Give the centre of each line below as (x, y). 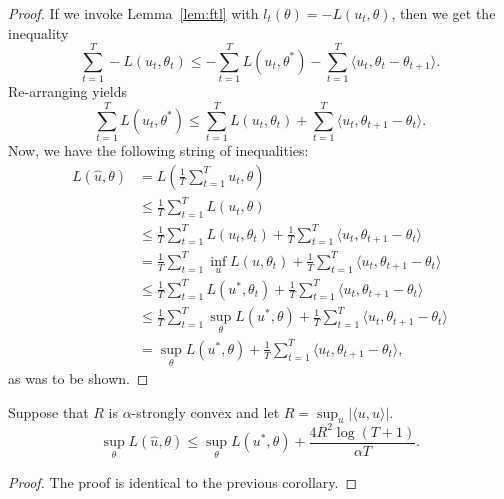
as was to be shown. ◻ (78, 378)
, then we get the (443, 13)
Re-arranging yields (67, 91)
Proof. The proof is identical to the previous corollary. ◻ (183, 481)
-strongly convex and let (205, 411)
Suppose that (48, 411)
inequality (38, 32)
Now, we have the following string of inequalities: (158, 150)
